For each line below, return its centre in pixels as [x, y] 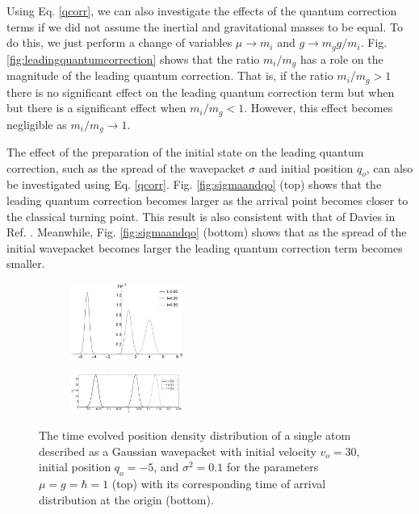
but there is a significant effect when [96, 108]
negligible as [37, 124]
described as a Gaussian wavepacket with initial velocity [178, 451]
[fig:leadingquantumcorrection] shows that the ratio [133, 59]
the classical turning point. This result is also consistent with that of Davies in [201, 216]
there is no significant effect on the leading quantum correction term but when [201, 92]
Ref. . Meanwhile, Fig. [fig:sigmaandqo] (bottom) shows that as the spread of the [207, 232]
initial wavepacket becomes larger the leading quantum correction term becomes [205, 247]
